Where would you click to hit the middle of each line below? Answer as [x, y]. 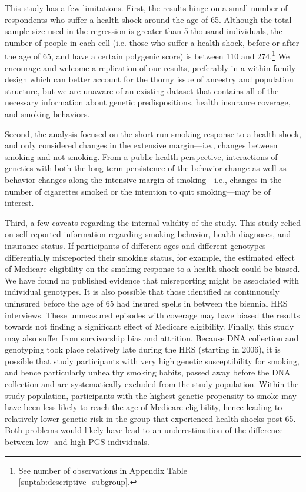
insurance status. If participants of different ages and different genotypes [135, 245]
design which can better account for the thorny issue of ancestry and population [149, 79]
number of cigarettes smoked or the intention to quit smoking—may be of [138, 191]
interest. [19, 203]
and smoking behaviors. [47, 114]
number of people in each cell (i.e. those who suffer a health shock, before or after [152, 42]
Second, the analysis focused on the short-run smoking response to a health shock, [153, 133]
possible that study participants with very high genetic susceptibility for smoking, [152, 360]
